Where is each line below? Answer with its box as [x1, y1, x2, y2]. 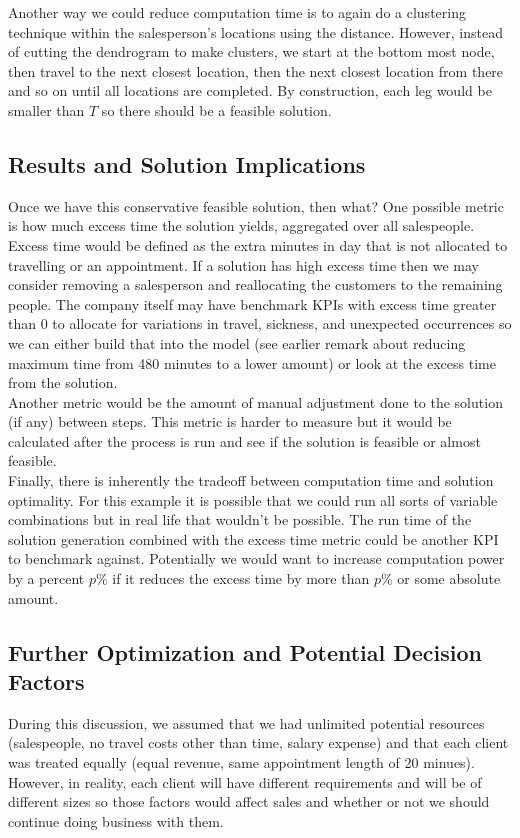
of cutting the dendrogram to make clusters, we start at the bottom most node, [8, 41, 495, 62]
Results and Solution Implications [8, 148, 366, 179]
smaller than [8, 99, 85, 120]
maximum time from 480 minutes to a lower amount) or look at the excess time [8, 352, 496, 373]
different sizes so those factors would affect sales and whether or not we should [8, 791, 490, 812]
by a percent [8, 568, 85, 589]
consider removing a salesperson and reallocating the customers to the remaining [8, 274, 503, 295]
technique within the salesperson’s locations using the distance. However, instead [8, 21, 503, 42]
